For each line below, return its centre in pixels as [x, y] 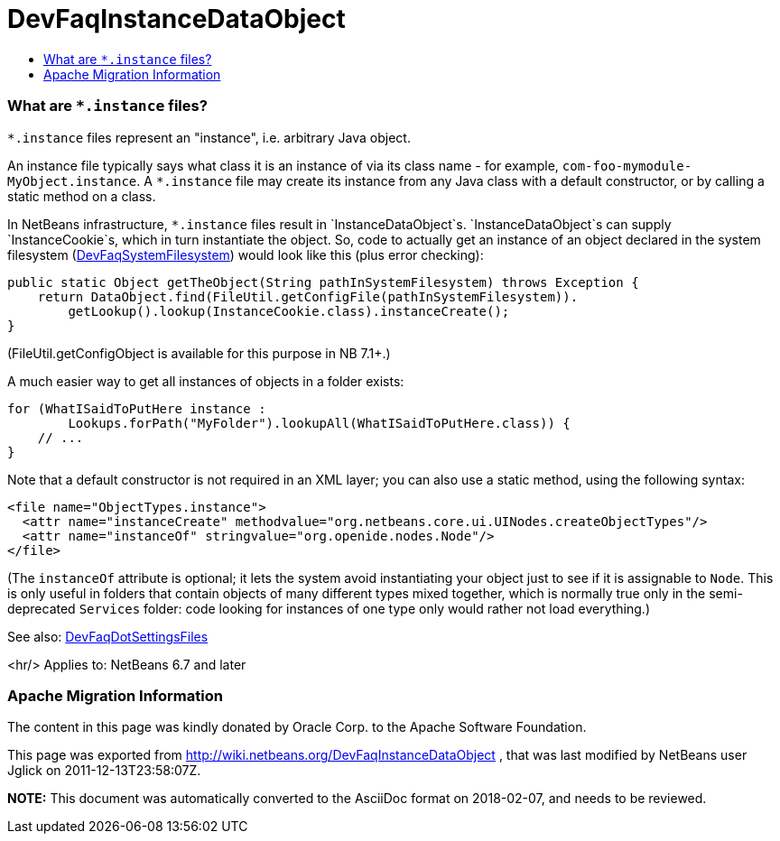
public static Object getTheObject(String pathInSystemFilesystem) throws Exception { [323, 282]
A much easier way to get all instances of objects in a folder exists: [206, 381]
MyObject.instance [72, 181]
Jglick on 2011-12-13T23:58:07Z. [104, 771]
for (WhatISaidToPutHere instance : [137, 408]
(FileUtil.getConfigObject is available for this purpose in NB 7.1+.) [199, 353]
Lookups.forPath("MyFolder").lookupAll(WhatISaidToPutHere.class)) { [319, 423]
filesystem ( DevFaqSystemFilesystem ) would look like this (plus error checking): [246, 254]
